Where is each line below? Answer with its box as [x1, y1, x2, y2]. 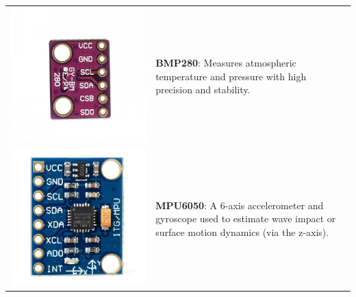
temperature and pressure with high [155, 69, 307, 83]
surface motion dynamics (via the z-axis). [155, 224, 329, 239]
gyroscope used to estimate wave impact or [155, 211, 336, 226]
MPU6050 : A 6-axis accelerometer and [155, 198, 324, 212]
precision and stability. [155, 82, 251, 97]
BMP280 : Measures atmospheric [155, 56, 296, 70]
